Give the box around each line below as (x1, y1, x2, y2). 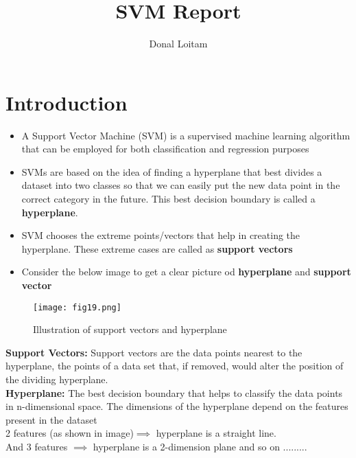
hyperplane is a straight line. (156, 426, 276, 440)
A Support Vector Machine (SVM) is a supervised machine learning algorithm (21, 128, 351, 142)
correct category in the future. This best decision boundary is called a (21, 192, 316, 206)
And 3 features (5, 439, 68, 453)
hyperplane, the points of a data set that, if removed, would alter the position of (5, 358, 344, 373)
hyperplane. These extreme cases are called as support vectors (21, 241, 293, 255)
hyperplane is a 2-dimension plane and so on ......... (93, 439, 307, 453)
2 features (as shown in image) (5, 426, 134, 440)
